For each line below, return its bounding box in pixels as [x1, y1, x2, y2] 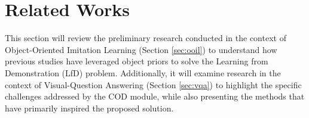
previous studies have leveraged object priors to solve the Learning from [5, 55, 268, 67]
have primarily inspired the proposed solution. [5, 101, 174, 114]
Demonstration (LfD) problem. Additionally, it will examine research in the [5, 66, 281, 79]
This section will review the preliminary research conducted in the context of [5, 32, 286, 44]
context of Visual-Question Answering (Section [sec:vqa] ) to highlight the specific [5, 78, 302, 91]
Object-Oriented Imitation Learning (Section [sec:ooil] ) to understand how [5, 43, 277, 55]
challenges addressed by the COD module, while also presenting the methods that [5, 90, 305, 103]
